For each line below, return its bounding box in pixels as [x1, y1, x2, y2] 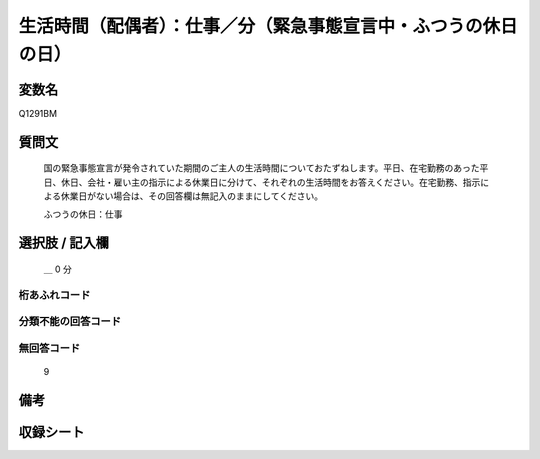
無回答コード [18, 341, 81, 355]
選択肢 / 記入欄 [18, 235, 110, 252]
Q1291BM [18, 107, 58, 119]
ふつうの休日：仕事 [43, 208, 123, 220]
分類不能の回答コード [18, 315, 122, 329]
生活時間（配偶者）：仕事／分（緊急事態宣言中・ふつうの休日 [18, 15, 519, 37]
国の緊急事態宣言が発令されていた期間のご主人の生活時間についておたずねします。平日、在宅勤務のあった [43, 162, 480, 174]
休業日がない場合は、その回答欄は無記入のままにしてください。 [60, 190, 324, 202]
